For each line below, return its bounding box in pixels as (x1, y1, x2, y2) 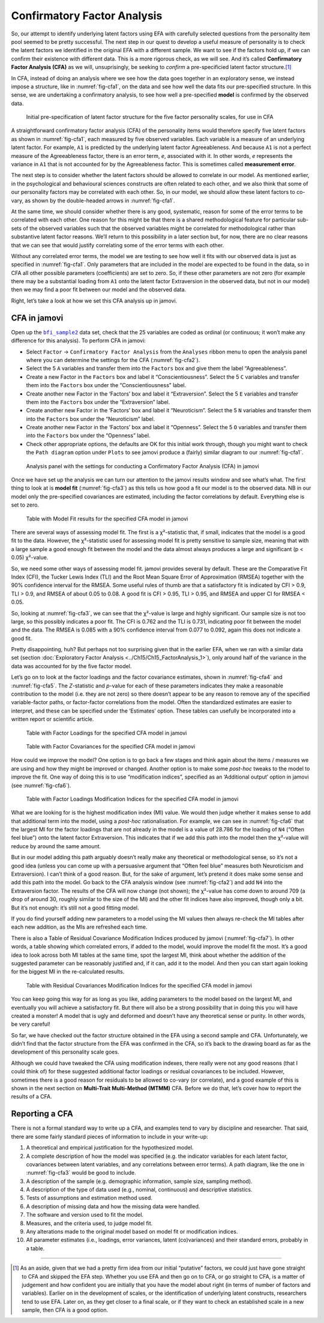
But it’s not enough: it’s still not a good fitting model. (11, 904, 139, 911)
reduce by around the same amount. (11, 842, 101, 849)
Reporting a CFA (11, 1109, 73, 1119)
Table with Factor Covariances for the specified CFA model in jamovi (26, 743, 195, 750)
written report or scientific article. (11, 716, 94, 723)
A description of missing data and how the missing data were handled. (26, 1202, 200, 1210)
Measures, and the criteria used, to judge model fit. (26, 1219, 153, 1227)
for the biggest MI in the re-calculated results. (11, 968, 125, 975)
